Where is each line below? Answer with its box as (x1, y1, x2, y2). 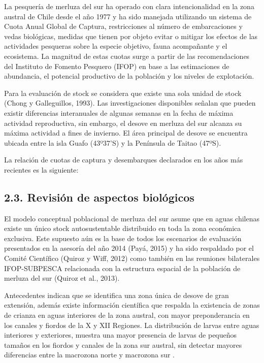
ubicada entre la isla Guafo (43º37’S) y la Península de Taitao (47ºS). (4, 137, 221, 148)
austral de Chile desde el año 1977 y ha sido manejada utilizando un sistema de (4, 11, 252, 21)
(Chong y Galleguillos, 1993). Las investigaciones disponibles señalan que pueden (4, 97, 256, 108)
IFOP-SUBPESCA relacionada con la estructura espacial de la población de (4, 262, 241, 273)
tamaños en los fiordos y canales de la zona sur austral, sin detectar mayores (4, 339, 242, 350)
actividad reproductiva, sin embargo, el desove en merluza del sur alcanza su (4, 117, 242, 128)
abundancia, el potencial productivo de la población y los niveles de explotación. (4, 71, 254, 81)
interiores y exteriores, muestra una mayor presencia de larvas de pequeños (4, 329, 237, 340)
